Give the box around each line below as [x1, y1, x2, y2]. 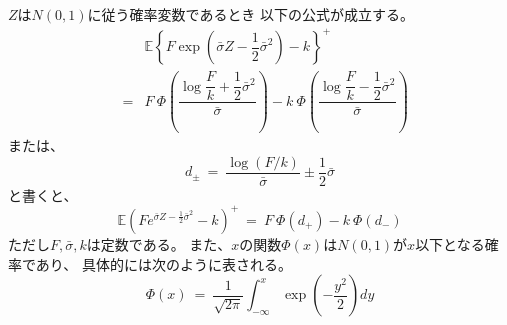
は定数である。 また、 [86, 233, 232, 254]
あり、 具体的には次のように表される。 [35, 253, 292, 274]
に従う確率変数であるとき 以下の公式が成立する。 [87, 4, 415, 24]
